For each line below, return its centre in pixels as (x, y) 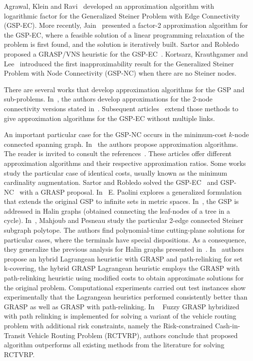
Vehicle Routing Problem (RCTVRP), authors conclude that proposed (133, 335)
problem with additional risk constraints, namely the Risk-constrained (108, 325)
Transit (15, 335)
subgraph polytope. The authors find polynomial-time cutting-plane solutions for (125, 230)
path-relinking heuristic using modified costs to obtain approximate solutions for (124, 278)
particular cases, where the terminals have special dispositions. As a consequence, (125, 239)
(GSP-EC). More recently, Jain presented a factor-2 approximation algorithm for (126, 25)
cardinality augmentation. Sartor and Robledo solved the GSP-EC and (111, 182)
